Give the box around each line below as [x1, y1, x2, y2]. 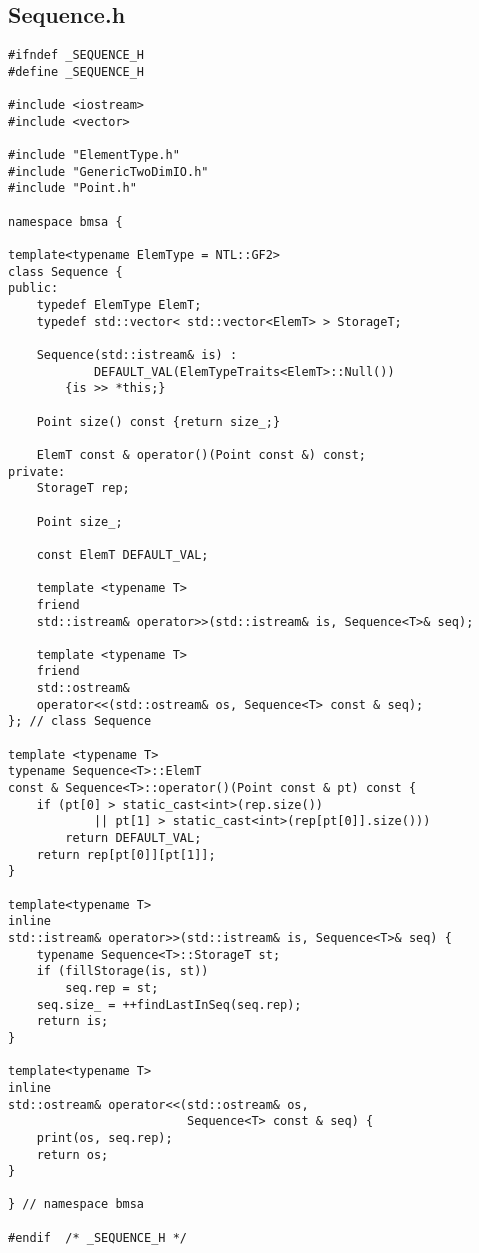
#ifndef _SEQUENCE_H [8, 48, 145, 63]
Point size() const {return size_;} [36, 414, 281, 429]
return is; [36, 1014, 109, 1029]
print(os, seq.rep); [36, 1130, 173, 1145]
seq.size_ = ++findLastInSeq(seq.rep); [36, 997, 302, 1012]
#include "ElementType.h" [8, 148, 180, 163]
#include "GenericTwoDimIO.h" [8, 164, 209, 179]
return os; [36, 1147, 109, 1162]
